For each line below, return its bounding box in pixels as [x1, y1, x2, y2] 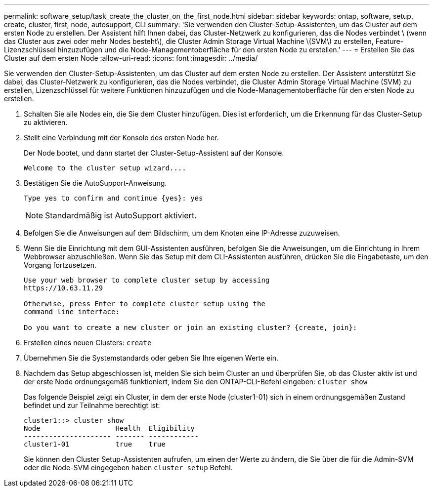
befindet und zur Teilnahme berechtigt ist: [24, 401, 160, 409]
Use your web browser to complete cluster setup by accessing [24, 276, 270, 284]
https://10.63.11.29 [24, 284, 103, 292]
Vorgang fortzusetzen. [24, 261, 96, 269]
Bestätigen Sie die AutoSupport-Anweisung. [24, 179, 167, 187]
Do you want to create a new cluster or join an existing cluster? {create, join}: [24, 324, 357, 331]
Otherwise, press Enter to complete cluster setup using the [24, 300, 265, 308]
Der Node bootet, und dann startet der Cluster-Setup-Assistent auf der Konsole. [24, 149, 284, 157]
